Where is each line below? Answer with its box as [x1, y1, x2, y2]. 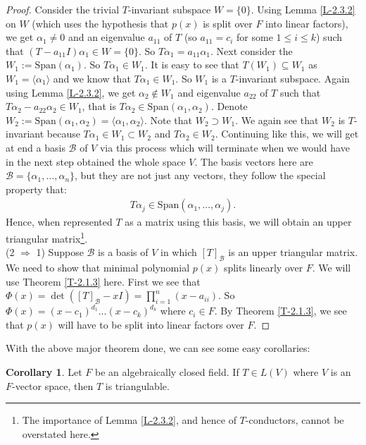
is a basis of [98, 245, 149, 260]
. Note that [144, 112, 192, 127]
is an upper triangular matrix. [228, 245, 358, 260]
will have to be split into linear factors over [58, 317, 244, 331]
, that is [82, 99, 116, 114]
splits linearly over [223, 260, 303, 274]
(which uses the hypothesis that [32, 16, 169, 30]
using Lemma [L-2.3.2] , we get [6, 85, 136, 99]
